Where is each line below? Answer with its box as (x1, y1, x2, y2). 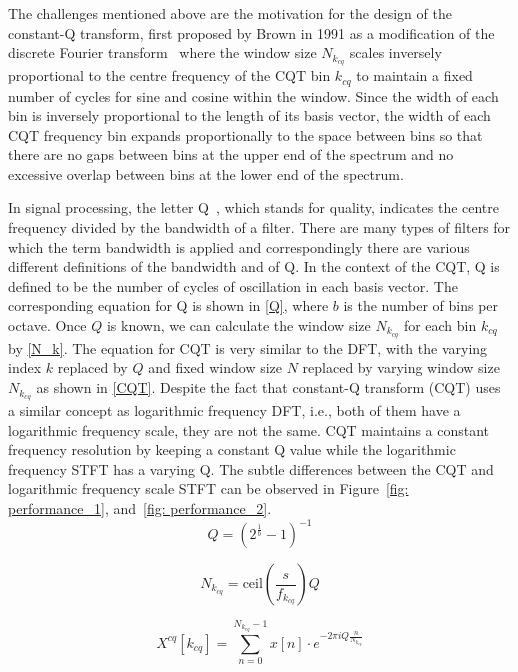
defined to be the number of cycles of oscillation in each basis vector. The (8, 275, 458, 296)
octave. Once (8, 315, 87, 336)
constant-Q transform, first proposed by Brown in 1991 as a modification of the (8, 22, 495, 43)
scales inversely (349, 42, 442, 63)
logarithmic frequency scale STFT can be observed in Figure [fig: (8, 478, 409, 499)
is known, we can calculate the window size (106, 315, 371, 336)
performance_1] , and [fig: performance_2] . (8, 497, 272, 518)
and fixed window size (148, 357, 282, 378)
